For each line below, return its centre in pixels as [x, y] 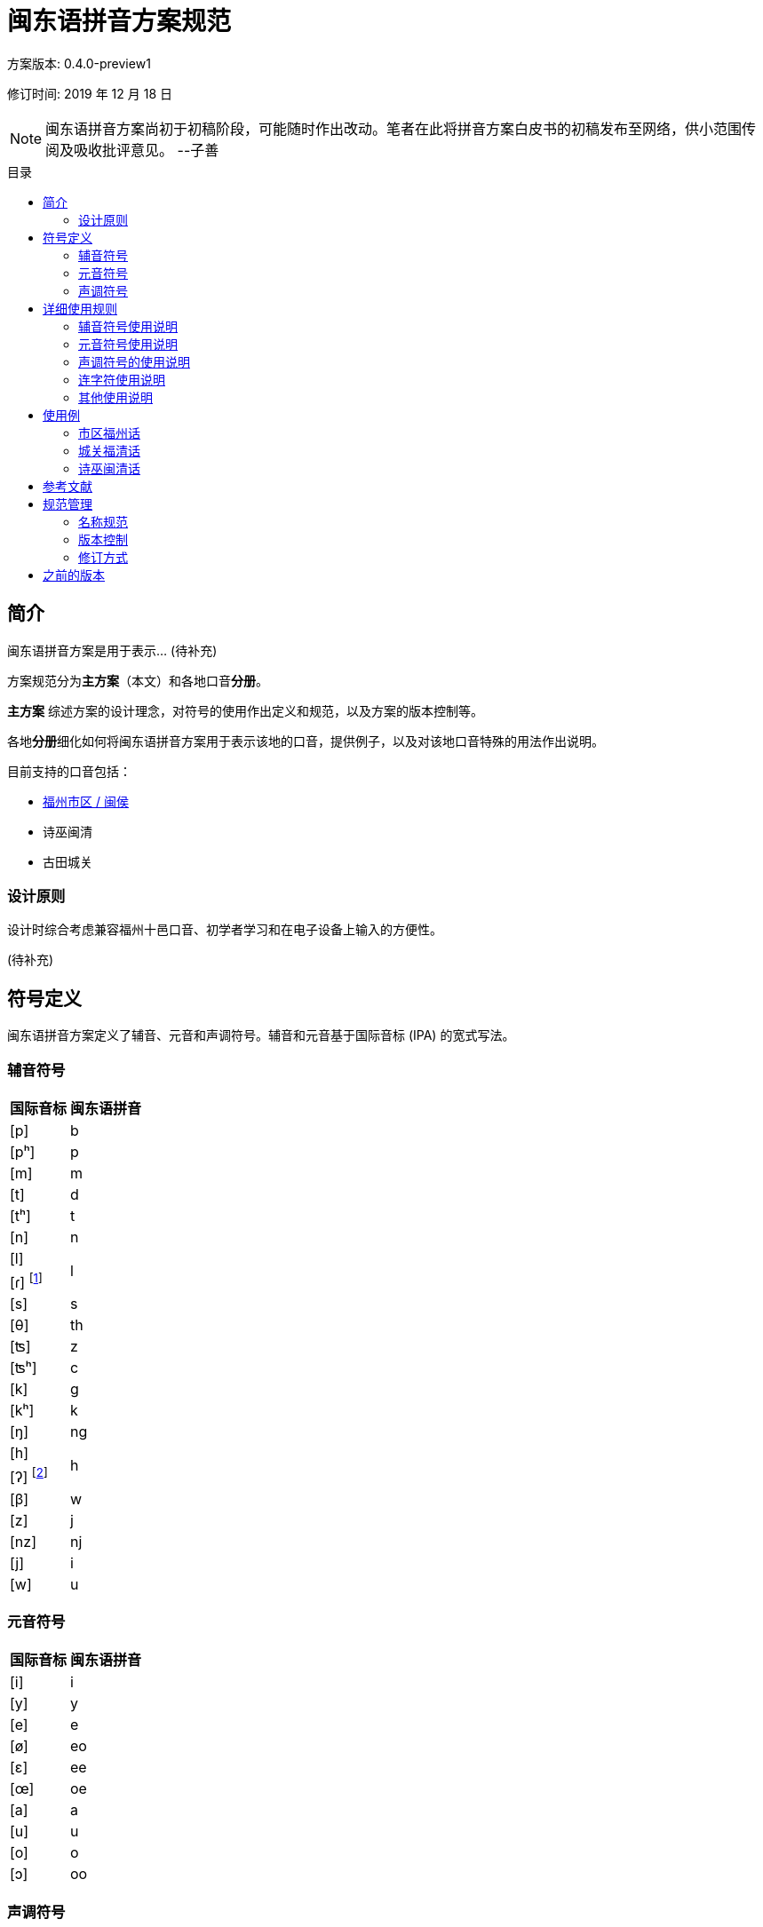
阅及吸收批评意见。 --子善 [132, 150]
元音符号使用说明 [128, 344]
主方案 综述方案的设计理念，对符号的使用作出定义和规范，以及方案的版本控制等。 [245, 710]
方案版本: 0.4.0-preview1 [79, 63]
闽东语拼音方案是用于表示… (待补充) [112, 650]
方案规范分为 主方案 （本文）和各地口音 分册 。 [138, 680]
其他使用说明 [115, 397]
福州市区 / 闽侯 [86, 801]
